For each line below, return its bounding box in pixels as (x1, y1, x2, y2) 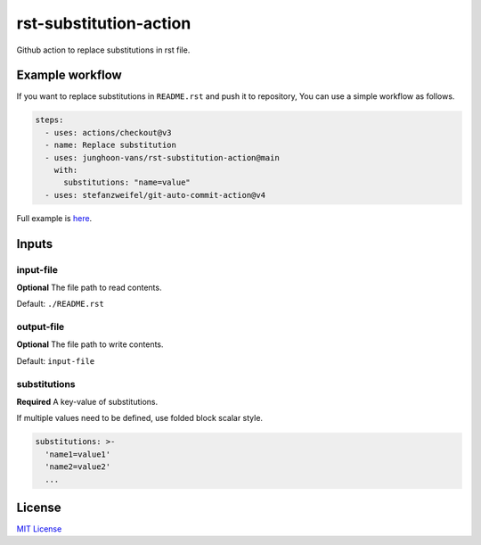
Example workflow (16, 68, 122, 83)
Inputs (16, 236, 53, 252)
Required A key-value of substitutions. (16, 396, 159, 407)
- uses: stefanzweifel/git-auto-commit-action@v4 (45, 190, 266, 200)
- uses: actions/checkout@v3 (45, 128, 173, 137)
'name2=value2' (45, 462, 111, 472)
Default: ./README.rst (16, 299, 104, 310)
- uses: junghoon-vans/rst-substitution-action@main (45, 153, 280, 162)
